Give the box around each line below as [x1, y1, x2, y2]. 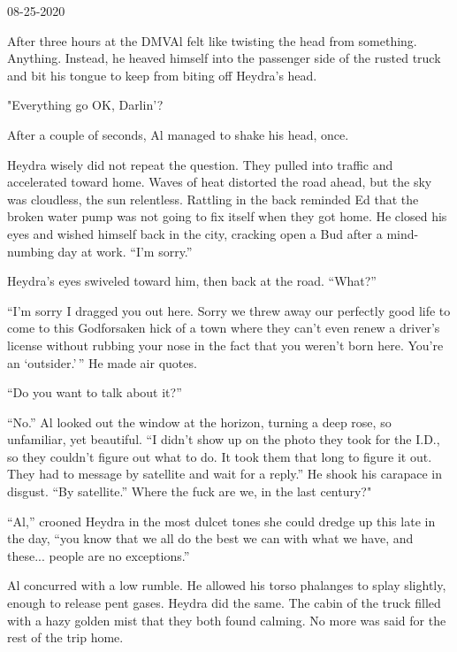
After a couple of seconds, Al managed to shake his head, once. [7, 125, 349, 143]
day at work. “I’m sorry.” [57, 242, 193, 260]
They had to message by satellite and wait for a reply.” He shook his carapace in [7, 464, 443, 483]
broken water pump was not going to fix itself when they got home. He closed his [7, 207, 447, 226]
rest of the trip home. [7, 628, 124, 647]
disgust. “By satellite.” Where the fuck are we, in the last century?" [7, 482, 372, 501]
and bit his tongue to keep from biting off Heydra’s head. [7, 65, 317, 84]
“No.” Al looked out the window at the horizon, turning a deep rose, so [7, 412, 392, 431]
